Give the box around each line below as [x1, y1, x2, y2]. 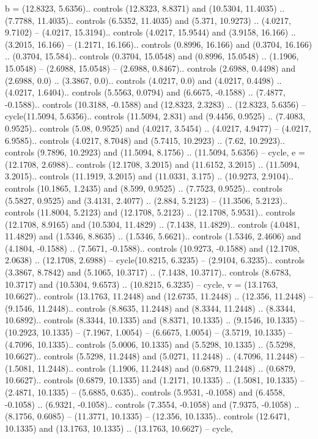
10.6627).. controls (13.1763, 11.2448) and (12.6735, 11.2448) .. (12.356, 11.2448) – [5, 290, 313, 302]
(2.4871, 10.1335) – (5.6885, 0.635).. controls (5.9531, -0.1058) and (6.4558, [5, 386, 285, 398]
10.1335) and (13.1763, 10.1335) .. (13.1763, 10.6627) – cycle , [5, 421, 233, 434]
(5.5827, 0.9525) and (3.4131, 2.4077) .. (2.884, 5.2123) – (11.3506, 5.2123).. [5, 193, 288, 206]
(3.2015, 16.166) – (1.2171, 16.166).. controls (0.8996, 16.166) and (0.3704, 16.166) [5, 37, 312, 50]
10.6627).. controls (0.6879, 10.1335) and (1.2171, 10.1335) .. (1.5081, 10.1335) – [5, 373, 305, 386]
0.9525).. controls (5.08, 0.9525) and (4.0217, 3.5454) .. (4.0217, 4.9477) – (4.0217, [5, 121, 311, 134]
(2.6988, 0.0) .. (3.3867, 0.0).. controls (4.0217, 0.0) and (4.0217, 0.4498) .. [5, 73, 282, 86]
